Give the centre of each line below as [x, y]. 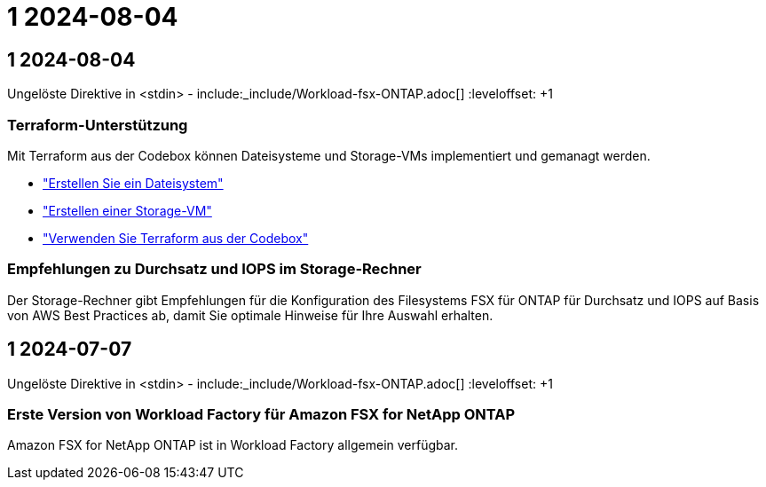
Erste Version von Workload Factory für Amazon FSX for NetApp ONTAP [261, 414]
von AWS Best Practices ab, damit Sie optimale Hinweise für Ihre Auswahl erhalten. [250, 315]
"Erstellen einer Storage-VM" [127, 210]
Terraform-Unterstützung [98, 125]
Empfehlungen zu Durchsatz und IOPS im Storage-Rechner [214, 269]
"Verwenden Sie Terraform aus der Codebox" [176, 238]
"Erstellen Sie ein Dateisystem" [133, 183]
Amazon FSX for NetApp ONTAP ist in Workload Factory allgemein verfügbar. [233, 445]
